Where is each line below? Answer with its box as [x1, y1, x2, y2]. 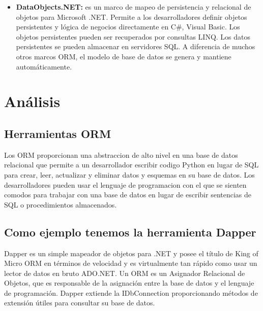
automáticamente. [16, 61, 72, 72]
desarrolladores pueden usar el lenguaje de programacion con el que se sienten [4, 179, 247, 190]
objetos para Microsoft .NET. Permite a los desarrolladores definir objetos [16, 11, 247, 22]
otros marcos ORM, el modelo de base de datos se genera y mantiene [16, 51, 231, 61]
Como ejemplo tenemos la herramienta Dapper [4, 224, 256, 239]
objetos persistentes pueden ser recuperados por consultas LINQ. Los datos [16, 31, 251, 42]
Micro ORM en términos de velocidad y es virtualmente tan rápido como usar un [4, 258, 257, 268]
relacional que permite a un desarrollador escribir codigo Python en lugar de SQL [4, 159, 259, 170]
